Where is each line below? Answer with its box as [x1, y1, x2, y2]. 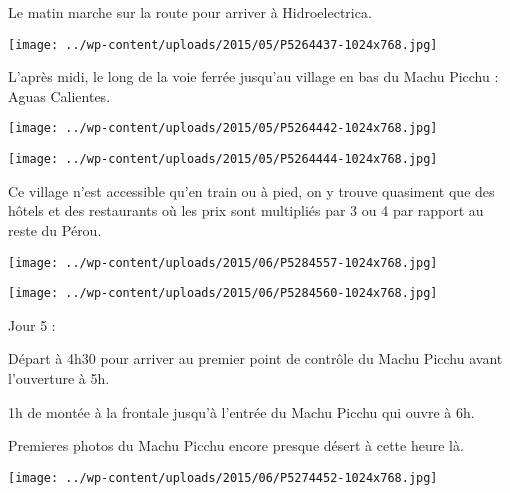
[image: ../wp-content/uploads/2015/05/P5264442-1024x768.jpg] [8, 121, 438, 136]
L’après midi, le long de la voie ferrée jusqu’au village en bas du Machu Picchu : [8, 66, 499, 87]
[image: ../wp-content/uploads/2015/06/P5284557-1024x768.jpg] [8, 255, 438, 270]
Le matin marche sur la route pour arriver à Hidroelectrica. [8, 2, 372, 22]
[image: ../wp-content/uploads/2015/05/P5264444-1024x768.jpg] [8, 152, 438, 167]
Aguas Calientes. [8, 85, 111, 106]
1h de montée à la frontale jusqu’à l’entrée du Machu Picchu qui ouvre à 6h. [8, 401, 475, 422]
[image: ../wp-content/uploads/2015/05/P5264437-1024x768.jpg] [8, 37, 438, 52]
